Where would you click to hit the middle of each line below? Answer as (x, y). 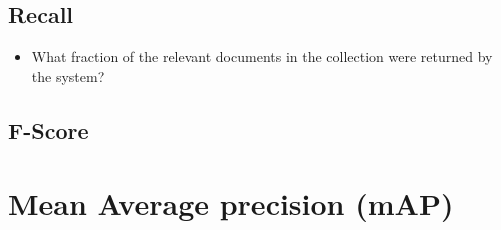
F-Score (48, 129)
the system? (68, 75)
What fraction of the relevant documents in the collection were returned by (262, 56)
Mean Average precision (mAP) (231, 203)
